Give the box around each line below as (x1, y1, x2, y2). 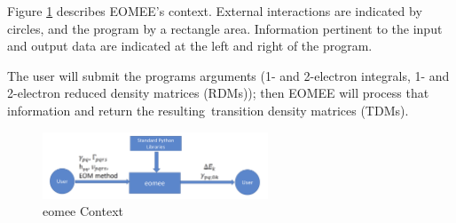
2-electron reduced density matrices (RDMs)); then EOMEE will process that (7, 84, 429, 102)
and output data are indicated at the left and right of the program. (7, 36, 373, 55)
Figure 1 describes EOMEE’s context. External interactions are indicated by (7, 2, 422, 20)
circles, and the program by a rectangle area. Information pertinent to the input (7, 19, 443, 37)
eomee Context (43, 202, 123, 220)
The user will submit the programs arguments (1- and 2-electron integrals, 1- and (7, 66, 450, 84)
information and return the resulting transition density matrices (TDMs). (7, 100, 409, 119)
